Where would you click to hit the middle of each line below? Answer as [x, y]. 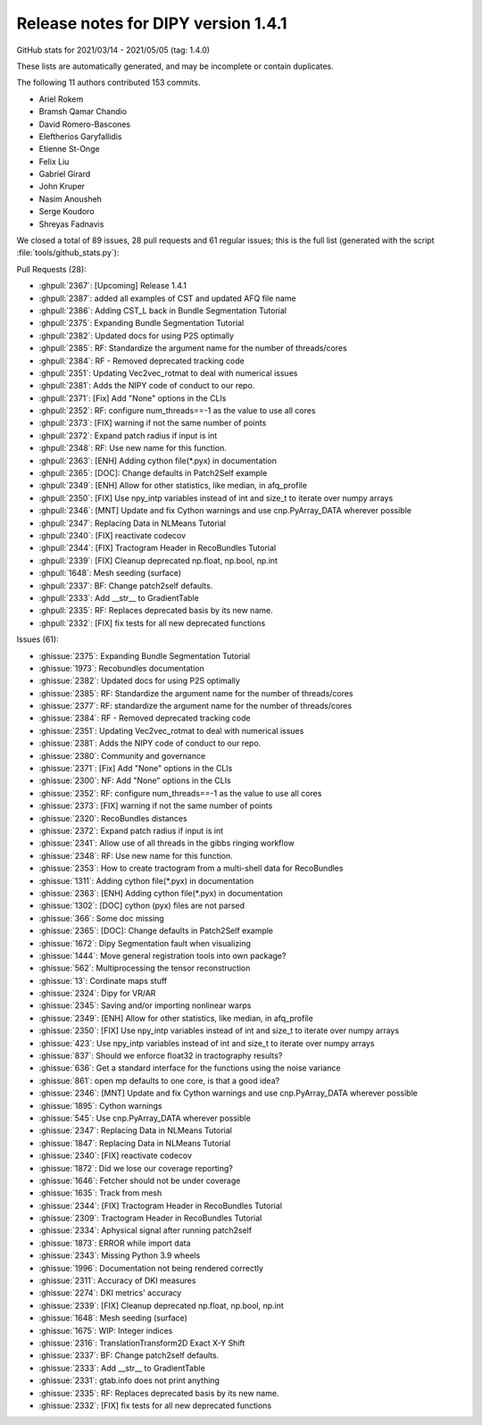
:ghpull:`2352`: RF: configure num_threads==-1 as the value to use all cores [177, 411]
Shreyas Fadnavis [71, 224]
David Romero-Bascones [85, 124]
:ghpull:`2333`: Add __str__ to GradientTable [119, 597]
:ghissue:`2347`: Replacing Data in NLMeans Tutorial [135, 1130]
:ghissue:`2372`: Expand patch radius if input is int [131, 830]
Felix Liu [54, 162]
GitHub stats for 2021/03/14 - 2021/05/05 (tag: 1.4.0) [113, 50]
